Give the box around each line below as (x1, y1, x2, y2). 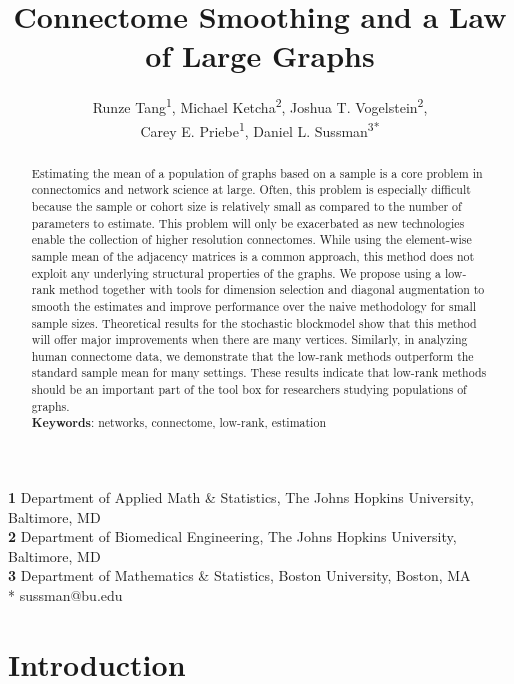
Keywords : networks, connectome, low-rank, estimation (31, 414, 326, 432)
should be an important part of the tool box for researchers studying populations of (31, 381, 467, 398)
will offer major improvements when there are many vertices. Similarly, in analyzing (31, 331, 468, 348)
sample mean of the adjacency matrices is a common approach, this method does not (31, 247, 475, 264)
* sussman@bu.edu (8, 585, 123, 606)
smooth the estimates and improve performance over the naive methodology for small (31, 297, 477, 314)
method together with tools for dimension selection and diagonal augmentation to (59, 281, 485, 298)
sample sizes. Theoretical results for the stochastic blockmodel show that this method (31, 314, 477, 331)
